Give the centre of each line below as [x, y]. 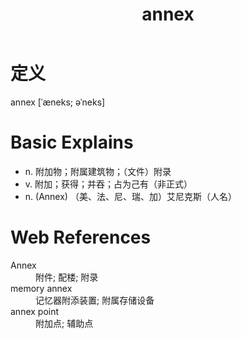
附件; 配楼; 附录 [67, 277]
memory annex [41, 288]
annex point [35, 311]
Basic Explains [72, 142]
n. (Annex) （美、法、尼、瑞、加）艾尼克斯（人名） [130, 196]
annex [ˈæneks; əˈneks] [58, 102]
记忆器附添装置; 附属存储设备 [95, 300]
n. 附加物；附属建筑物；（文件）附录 [98, 171]
